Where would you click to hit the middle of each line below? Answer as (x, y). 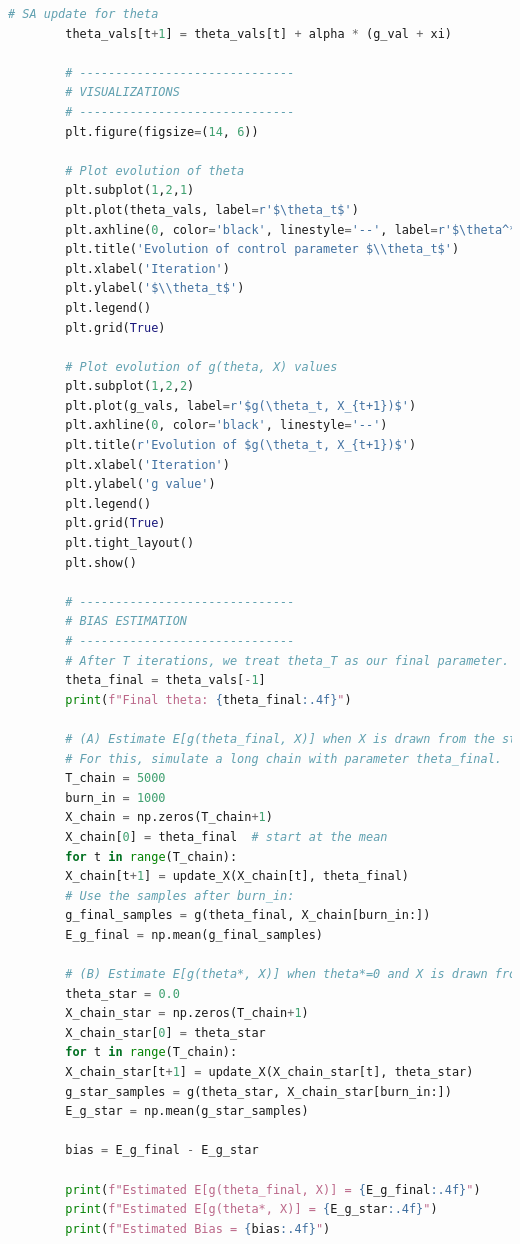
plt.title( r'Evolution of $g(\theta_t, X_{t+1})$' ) (241, 445)
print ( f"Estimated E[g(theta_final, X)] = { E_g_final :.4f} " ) (273, 1189)
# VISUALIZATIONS (122, 92)
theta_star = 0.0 (122, 993)
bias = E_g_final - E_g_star (162, 1150)
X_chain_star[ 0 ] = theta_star (165, 1032)
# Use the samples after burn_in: (180, 895)
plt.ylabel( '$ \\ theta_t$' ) (155, 288)
